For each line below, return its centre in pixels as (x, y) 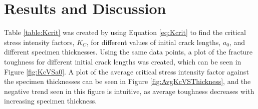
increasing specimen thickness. (51, 101)
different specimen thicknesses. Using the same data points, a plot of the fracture (128, 52)
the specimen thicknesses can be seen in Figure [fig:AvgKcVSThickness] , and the (127, 81)
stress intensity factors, (39, 42)
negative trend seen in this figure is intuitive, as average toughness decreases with (129, 91)
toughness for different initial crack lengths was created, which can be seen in (123, 61)
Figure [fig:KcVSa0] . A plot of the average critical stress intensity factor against (126, 71)
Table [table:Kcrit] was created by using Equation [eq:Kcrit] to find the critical (125, 32)
